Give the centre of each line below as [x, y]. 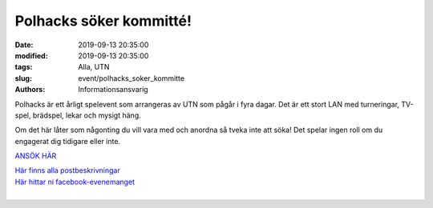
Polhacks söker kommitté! [103, 21]
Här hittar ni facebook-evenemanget [75, 182]
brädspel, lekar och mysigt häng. [87, 115]
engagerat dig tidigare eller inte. [67, 141]
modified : [31, 55]
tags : [24, 67]
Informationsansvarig [113, 90]
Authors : [30, 90]
